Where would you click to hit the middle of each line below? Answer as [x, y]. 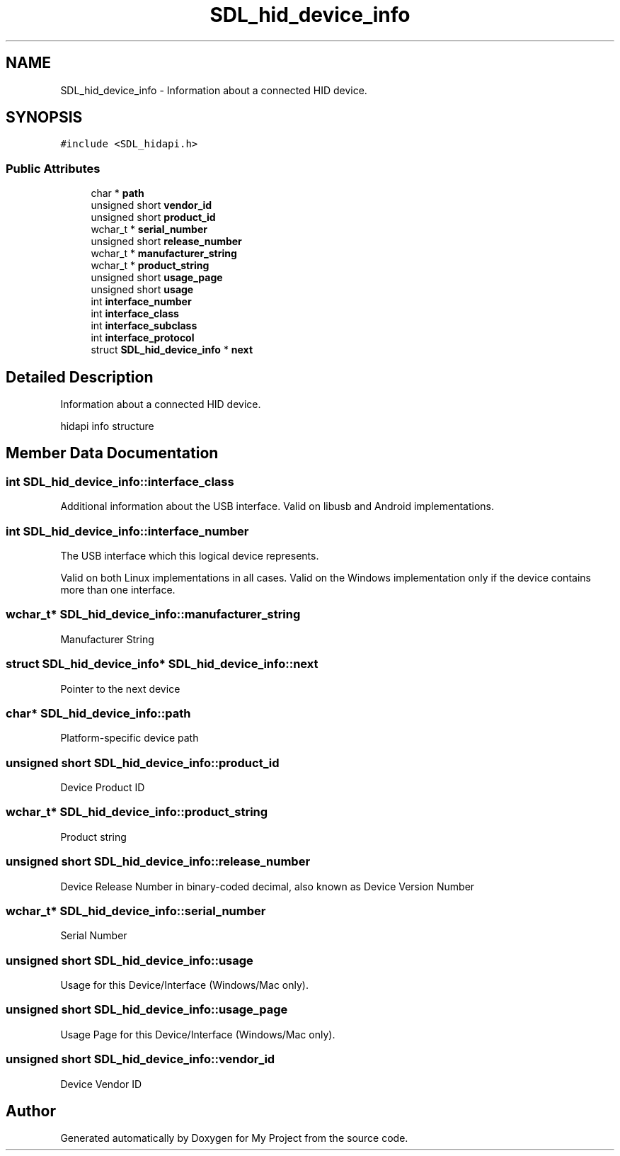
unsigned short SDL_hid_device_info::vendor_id [140, 1059]
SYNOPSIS [44, 118]
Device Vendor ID [101, 1084]
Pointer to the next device [120, 688]
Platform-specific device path [130, 738]
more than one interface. [118, 590]
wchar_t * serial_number [149, 229]
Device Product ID [103, 787]
